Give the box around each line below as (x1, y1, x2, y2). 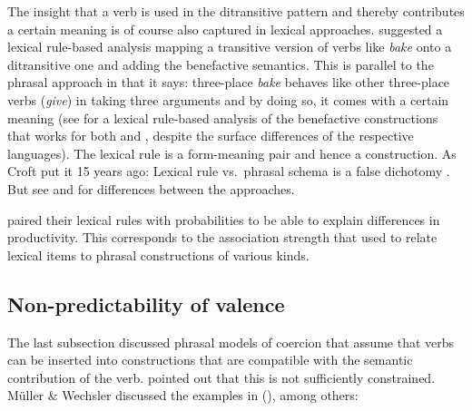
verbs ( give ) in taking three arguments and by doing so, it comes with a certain (7, 90, 449, 109)
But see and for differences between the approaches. (7, 179, 295, 198)
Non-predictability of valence (7, 289, 285, 318)
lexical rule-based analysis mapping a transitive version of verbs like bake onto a (7, 37, 452, 56)
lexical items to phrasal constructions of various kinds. (7, 245, 310, 264)
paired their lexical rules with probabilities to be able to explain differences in (7, 210, 440, 229)
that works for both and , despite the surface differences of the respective (7, 126, 414, 145)
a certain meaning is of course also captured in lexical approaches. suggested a (7, 19, 443, 38)
